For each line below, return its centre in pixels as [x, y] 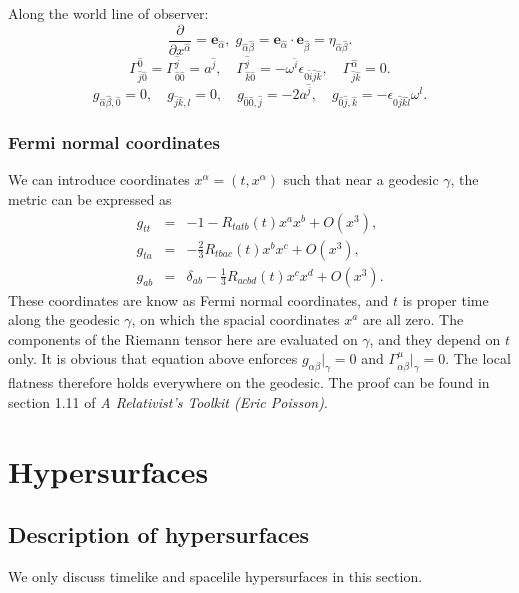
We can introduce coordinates [99, 179]
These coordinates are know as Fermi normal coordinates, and [198, 299]
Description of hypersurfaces [158, 534]
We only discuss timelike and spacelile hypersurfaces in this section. [215, 576]
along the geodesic [64, 319]
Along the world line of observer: [108, 13]
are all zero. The [413, 319]
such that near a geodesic [361, 179]
